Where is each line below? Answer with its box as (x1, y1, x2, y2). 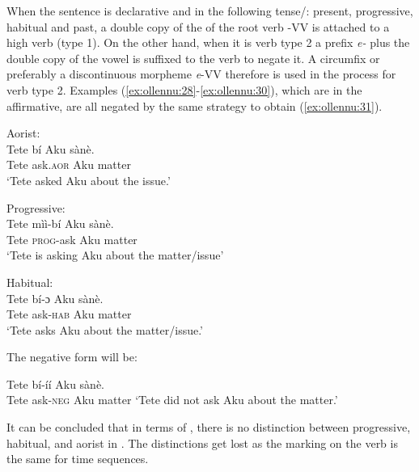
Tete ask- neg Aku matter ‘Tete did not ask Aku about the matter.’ (6, 391, 338, 408)
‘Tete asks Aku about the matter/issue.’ (6, 321, 203, 338)
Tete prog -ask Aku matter (6, 230, 138, 247)
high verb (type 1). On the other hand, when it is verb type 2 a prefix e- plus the (6, 34, 410, 51)
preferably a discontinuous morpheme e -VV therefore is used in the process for (6, 65, 396, 82)
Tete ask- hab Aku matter (6, 306, 132, 322)
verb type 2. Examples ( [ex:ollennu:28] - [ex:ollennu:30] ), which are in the (6, 81, 362, 98)
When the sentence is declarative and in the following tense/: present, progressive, (6, 2, 413, 19)
